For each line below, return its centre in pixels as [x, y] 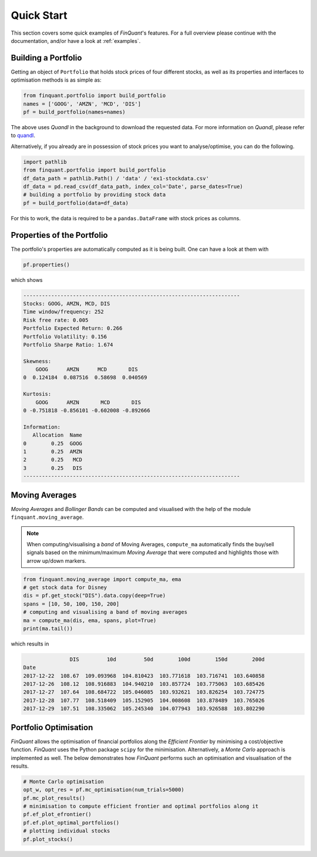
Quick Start [39, 15]
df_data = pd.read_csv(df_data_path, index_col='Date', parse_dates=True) [133, 186]
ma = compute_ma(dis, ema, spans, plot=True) [90, 620]
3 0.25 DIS [53, 468]
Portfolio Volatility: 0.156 [65, 337]
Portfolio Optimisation [52, 727]
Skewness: [37, 361]
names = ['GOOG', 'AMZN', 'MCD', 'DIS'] [82, 104]
